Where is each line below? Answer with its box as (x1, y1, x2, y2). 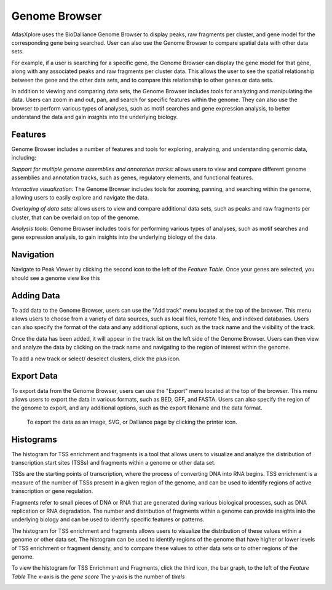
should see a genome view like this (11, 274, 100, 282)
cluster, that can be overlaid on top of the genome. (11, 214, 140, 221)
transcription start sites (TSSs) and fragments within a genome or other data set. (11, 459, 216, 467)
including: (11, 154, 37, 161)
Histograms (11, 434, 58, 444)
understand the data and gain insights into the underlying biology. (11, 114, 178, 121)
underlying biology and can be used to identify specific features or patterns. (11, 516, 205, 523)
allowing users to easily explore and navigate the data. (11, 193, 149, 201)
